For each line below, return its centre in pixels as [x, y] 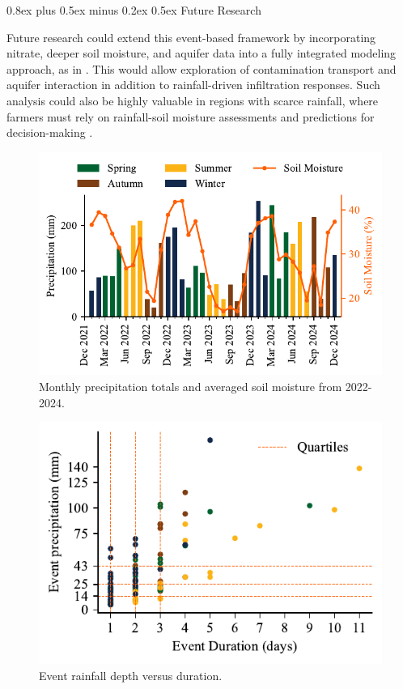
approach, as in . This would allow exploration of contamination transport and [201, 68]
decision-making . [50, 132]
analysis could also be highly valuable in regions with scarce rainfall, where [193, 100]
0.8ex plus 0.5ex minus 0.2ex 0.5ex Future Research [134, 10]
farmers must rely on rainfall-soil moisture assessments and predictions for [191, 116]
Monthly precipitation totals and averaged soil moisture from [191, 386]
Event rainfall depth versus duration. [131, 675]
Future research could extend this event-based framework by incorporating [191, 37]
